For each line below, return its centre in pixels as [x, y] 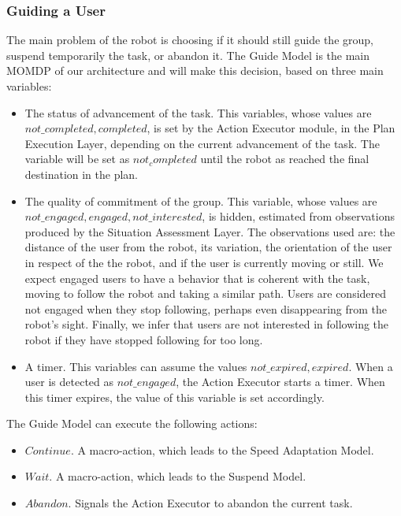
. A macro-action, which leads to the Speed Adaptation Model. [222, 449]
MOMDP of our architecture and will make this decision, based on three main [195, 71]
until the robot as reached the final [285, 159]
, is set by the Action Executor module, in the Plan [271, 128]
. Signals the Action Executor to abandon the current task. [210, 503]
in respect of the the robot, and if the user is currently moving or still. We [204, 262]
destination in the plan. [82, 174]
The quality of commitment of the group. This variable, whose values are [201, 200]
